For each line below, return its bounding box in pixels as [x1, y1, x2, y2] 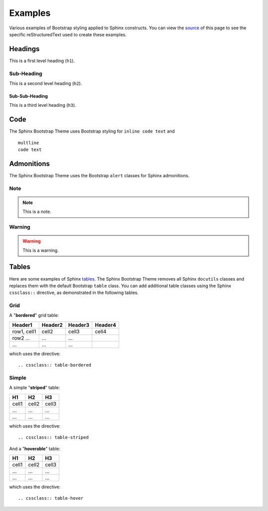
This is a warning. [22, 247, 59, 253]
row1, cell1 [12, 328, 37, 335]
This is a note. [22, 209, 52, 215]
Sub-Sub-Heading [9, 93, 48, 99]
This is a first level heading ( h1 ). [9, 58, 75, 64]
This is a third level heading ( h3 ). [9, 102, 76, 108]
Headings [9, 45, 40, 53]
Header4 [95, 321, 117, 328]
